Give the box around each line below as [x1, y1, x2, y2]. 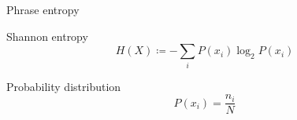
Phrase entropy [6, 2, 80, 17]
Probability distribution [6, 78, 121, 94]
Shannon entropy [6, 27, 88, 44]
